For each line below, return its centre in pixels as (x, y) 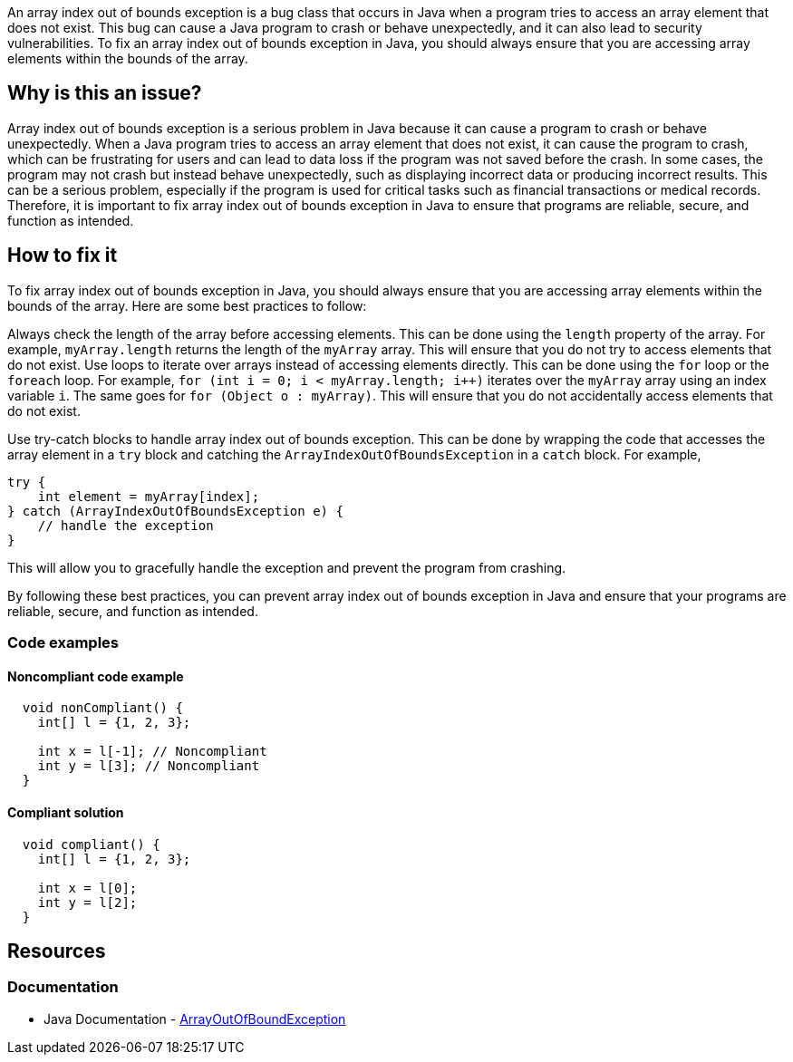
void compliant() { (91, 844)
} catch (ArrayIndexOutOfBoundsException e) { (175, 511)
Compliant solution (66, 812)
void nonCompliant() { (102, 708)
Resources (57, 951)
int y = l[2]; (87, 902)
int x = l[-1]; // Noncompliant (152, 752)
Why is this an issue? (105, 93)
